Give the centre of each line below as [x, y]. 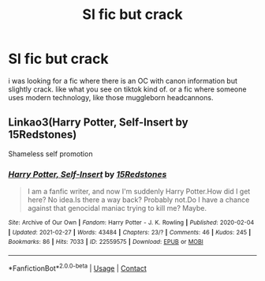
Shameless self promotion [50, 154]
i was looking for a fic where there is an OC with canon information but [123, 81]
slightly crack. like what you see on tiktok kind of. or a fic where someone [127, 89]
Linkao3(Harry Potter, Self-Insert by [98, 123]
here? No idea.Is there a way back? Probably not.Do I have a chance [138, 200]
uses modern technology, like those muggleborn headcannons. [111, 97]
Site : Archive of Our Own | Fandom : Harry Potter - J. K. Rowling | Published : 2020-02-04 [131, 223]
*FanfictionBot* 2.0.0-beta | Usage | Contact [78, 268]
